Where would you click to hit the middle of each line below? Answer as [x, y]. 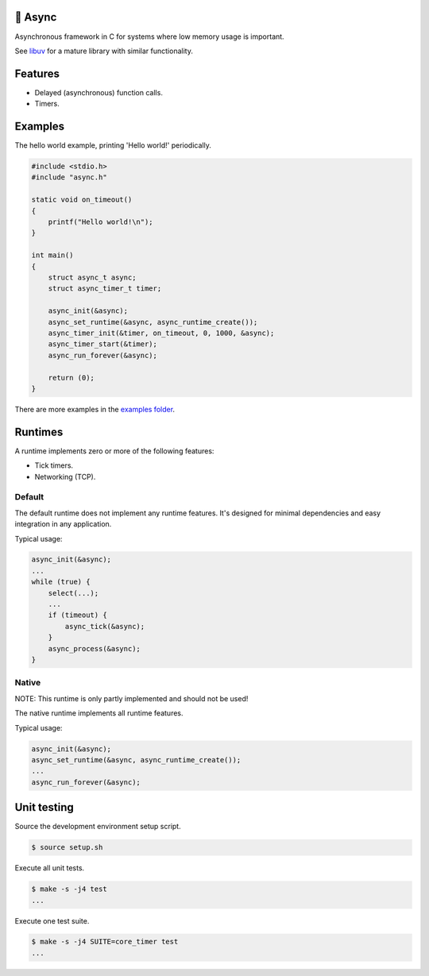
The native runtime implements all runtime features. [99, 713]
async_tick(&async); [105, 626]
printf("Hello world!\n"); [101, 222]
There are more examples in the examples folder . [95, 409]
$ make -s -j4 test [69, 889]
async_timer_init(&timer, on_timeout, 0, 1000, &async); [161, 333]
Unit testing [44, 807]
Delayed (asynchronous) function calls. [99, 92]
